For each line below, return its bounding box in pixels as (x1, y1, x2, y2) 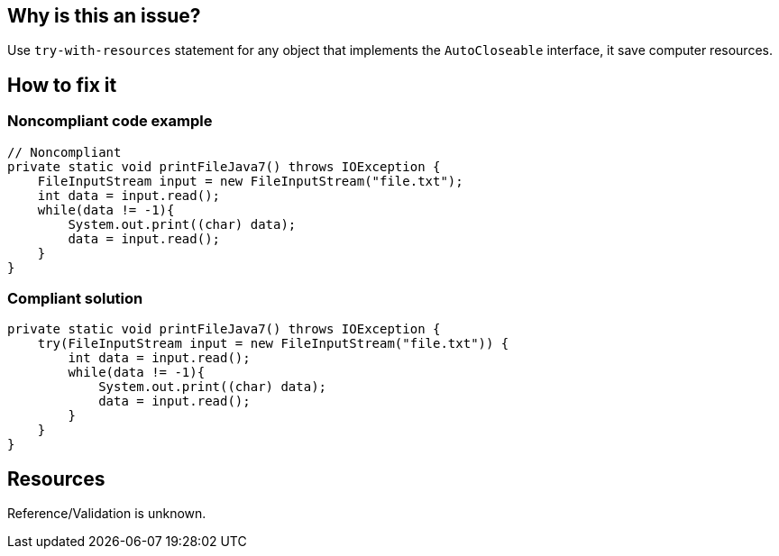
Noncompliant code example (7, 112, 213, 131)
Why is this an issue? (7, 5, 201, 27)
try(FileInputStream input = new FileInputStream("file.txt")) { (37, 336, 509, 351)
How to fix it (7, 73, 117, 96)
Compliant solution (7, 289, 143, 308)
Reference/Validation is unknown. (7, 506, 206, 522)
